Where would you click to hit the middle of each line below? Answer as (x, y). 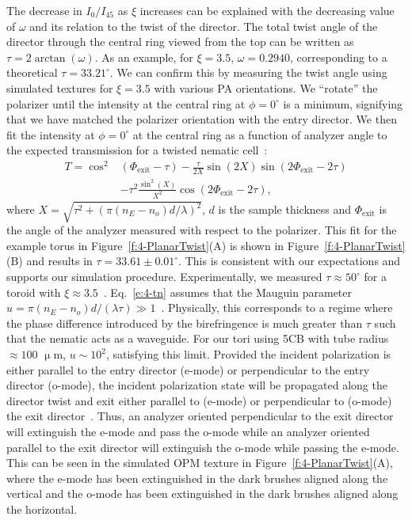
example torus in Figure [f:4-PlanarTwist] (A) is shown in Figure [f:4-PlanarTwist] (206, 245)
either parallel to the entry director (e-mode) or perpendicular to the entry (188, 369)
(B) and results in (50, 261)
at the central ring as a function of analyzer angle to (260, 134)
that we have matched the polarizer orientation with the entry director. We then (202, 119)
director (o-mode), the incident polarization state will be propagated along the (197, 385)
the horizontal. (42, 509)
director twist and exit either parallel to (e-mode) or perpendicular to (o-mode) (199, 400)
